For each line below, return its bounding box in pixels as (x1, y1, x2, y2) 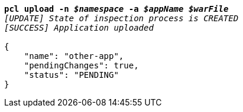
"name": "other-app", (24, 51, 124, 61)
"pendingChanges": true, (24, 61, 139, 70)
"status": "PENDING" (24, 70, 119, 80)
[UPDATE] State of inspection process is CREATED (4, 14, 239, 23)
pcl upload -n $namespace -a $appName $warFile (4, 4, 229, 14)
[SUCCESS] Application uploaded (4, 23, 154, 32)
